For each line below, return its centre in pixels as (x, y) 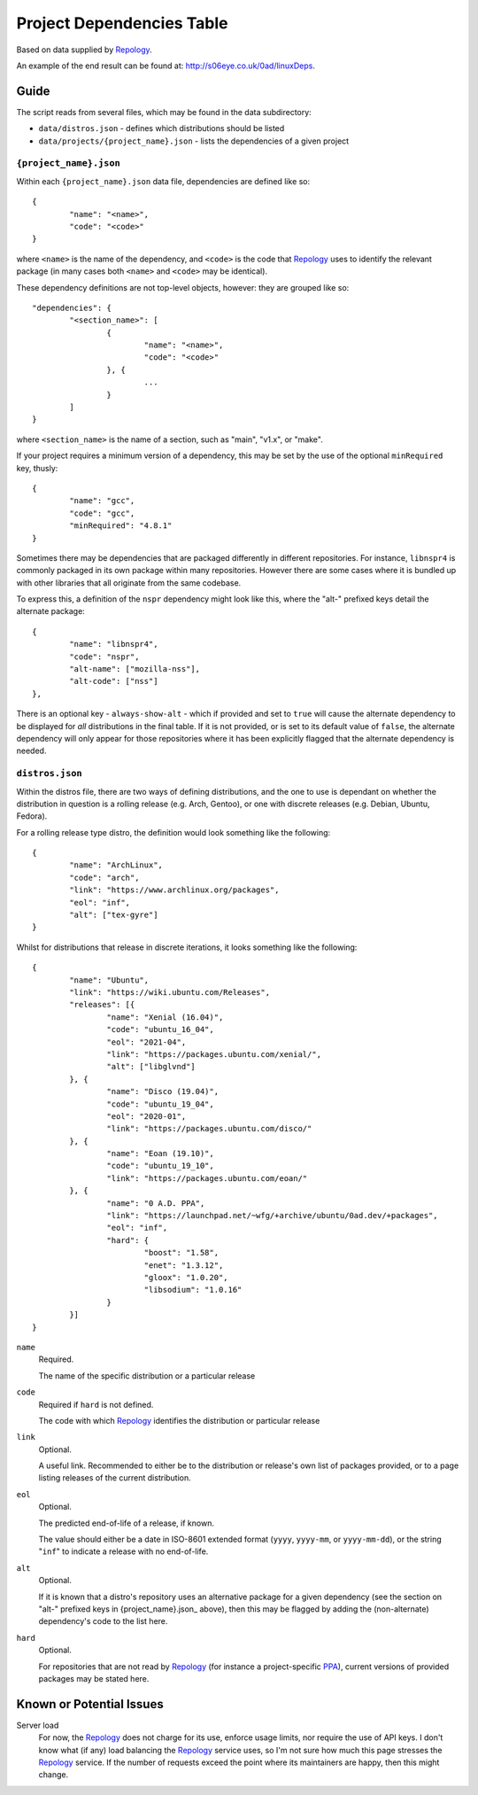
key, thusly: (37, 468)
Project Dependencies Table (122, 23)
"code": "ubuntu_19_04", (160, 1104)
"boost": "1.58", (181, 1253)
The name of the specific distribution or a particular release (147, 1375)
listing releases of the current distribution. (115, 1478)
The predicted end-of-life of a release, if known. (126, 1523)
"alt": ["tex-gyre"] (114, 915)
